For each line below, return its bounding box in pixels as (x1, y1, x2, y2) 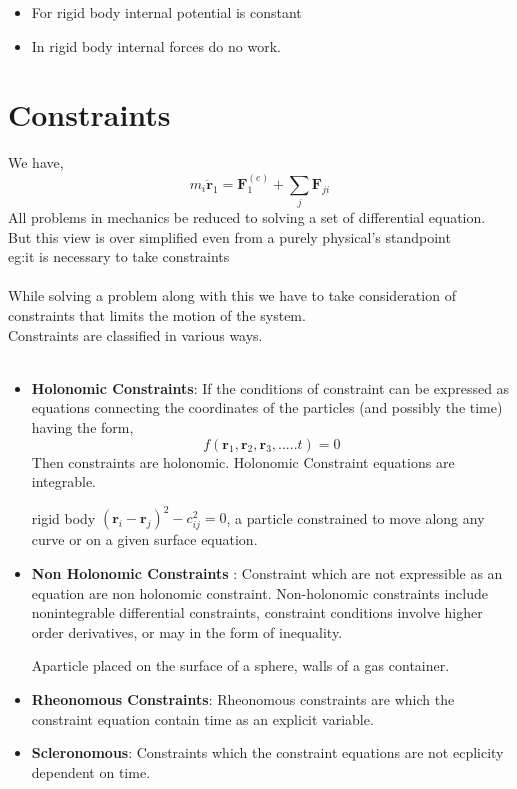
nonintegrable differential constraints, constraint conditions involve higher (31, 602, 483, 623)
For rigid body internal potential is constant (31, 2, 302, 22)
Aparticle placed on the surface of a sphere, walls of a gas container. (31, 655, 450, 676)
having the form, (31, 416, 134, 437)
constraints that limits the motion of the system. (8, 305, 306, 326)
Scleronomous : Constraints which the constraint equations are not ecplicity (31, 742, 504, 763)
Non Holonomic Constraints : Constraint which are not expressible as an (31, 563, 503, 584)
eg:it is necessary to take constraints (8, 246, 230, 267)
